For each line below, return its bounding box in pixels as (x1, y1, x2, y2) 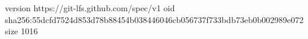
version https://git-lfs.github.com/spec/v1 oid (5, 2, 175, 14)
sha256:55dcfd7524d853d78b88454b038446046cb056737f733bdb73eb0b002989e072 (5, 13, 304, 25)
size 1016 (5, 25, 38, 37)
